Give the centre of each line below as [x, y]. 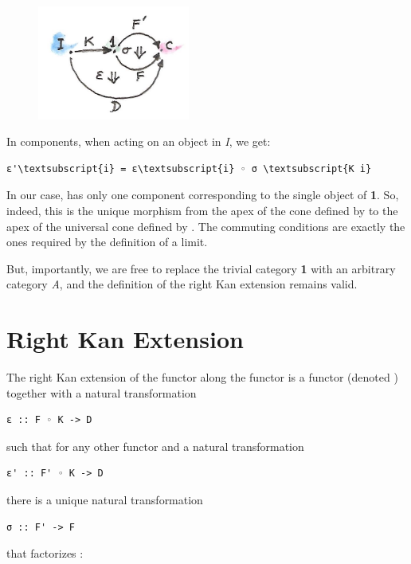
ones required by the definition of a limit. [107, 242]
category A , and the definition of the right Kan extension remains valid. [182, 284]
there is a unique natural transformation [105, 500]
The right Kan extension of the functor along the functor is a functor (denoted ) [202, 377]
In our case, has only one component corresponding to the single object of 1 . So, [203, 195]
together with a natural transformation [102, 392]
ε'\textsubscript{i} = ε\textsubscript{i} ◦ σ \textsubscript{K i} [189, 168]
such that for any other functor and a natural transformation [155, 446]
